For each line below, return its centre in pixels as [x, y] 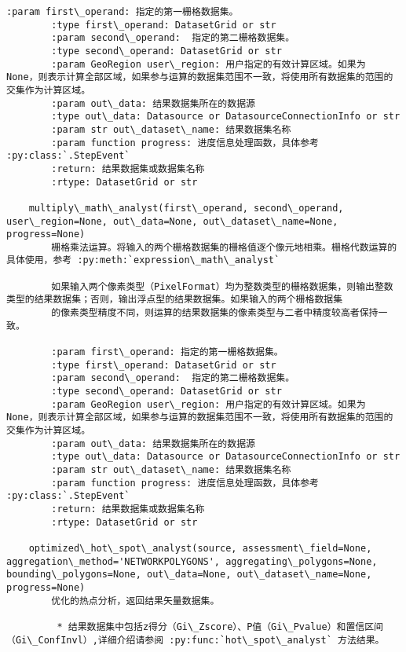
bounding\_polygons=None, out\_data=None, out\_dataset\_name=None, [189, 575]
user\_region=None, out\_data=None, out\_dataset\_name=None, [172, 221]
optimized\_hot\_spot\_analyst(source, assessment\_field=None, [200, 548]
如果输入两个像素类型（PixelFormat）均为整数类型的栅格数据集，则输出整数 [222, 286]
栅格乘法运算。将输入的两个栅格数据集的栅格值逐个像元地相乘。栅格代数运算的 [224, 247]
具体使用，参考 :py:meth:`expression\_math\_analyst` [143, 260]
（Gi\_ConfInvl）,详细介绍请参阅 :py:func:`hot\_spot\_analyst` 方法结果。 [196, 640]
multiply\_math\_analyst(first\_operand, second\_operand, [186, 208]
